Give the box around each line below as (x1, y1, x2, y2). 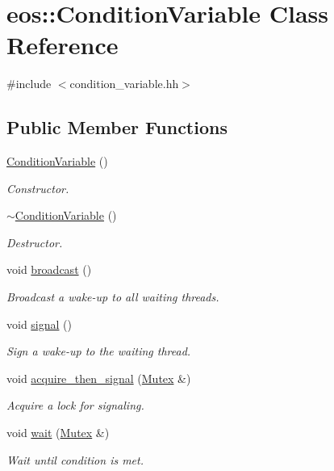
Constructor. (6, 179, 69, 196)
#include (6, 75, 52, 92)
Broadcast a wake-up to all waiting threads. (6, 288, 219, 305)
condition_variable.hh (69, 75, 179, 92)
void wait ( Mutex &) (6, 424, 110, 441)
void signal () (6, 315, 72, 332)
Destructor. (6, 233, 63, 250)
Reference (6, 28, 119, 61)
